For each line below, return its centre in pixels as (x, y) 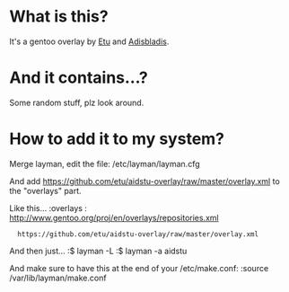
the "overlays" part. (46, 190)
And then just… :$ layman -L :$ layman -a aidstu (98, 251)
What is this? (59, 17)
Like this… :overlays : (48, 208)
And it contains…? (79, 78)
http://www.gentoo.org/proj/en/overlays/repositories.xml (114, 217)
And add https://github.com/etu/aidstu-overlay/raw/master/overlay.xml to (144, 181)
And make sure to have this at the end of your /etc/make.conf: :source (139, 268)
